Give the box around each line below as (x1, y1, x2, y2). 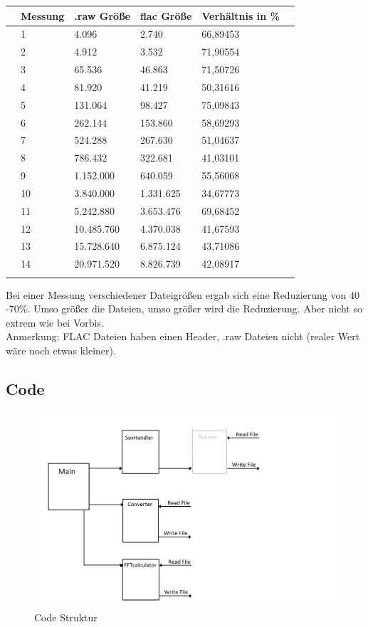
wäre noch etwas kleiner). (6, 343, 116, 358)
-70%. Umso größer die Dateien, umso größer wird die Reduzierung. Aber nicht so (6, 301, 362, 316)
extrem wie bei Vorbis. (6, 315, 104, 330)
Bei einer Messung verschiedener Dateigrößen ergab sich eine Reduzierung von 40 (6, 287, 359, 302)
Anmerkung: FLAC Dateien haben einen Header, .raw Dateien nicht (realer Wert (6, 329, 360, 344)
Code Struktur (34, 609, 98, 624)
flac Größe (140, 8, 192, 23)
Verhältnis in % (201, 8, 280, 23)
